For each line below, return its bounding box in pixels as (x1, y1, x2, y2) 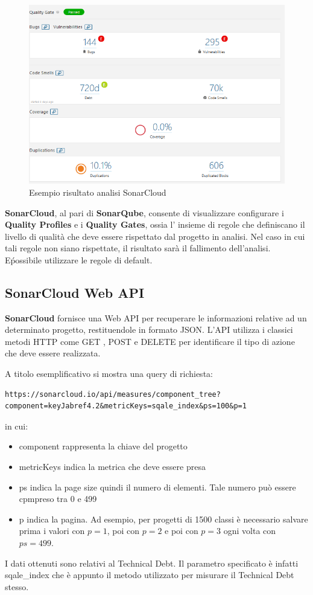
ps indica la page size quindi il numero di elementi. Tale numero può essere (19, 480, 296, 493)
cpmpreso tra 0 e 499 (19, 492, 97, 505)
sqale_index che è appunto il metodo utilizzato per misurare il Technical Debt (5, 568, 294, 581)
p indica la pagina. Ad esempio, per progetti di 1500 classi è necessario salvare (19, 512, 308, 525)
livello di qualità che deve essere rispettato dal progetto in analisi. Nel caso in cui (5, 230, 305, 242)
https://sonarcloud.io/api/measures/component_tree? (5, 390, 221, 399)
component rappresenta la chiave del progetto (19, 440, 188, 452)
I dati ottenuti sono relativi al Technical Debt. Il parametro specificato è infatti (5, 556, 299, 569)
